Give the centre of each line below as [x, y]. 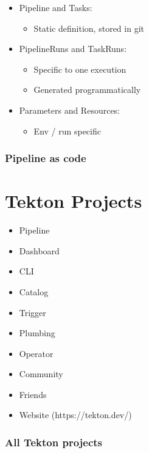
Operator [36, 353]
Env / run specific [67, 131]
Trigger [33, 312]
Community [41, 374]
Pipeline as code [46, 158]
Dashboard [39, 250]
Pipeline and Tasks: [56, 7]
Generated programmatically [87, 90]
